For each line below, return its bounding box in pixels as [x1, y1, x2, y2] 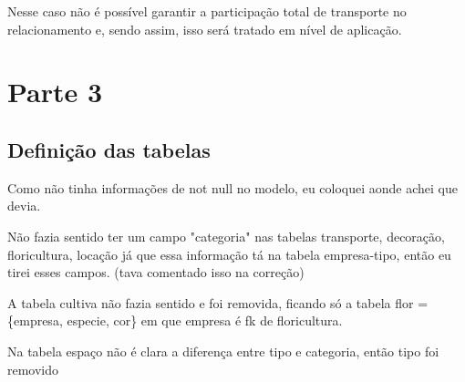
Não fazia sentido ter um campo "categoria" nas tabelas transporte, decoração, [7, 226, 445, 245]
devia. [7, 196, 41, 215]
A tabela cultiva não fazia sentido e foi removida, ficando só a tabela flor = [7, 293, 429, 312]
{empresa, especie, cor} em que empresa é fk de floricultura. [7, 311, 343, 330]
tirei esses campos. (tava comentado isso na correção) [7, 263, 305, 282]
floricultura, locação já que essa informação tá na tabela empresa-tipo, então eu [7, 244, 451, 263]
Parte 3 [7, 73, 103, 110]
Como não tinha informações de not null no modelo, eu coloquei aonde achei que [7, 178, 459, 197]
